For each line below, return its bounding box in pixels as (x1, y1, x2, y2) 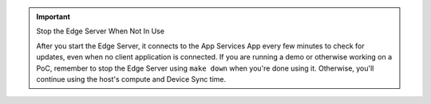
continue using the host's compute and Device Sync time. (36, 74, 227, 83)
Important (36, 12, 71, 21)
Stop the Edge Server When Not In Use (36, 26, 165, 36)
